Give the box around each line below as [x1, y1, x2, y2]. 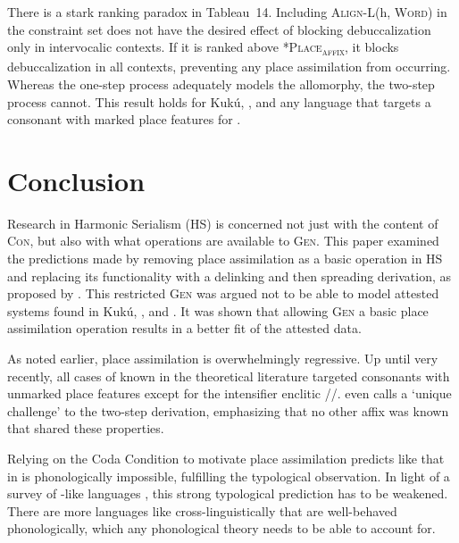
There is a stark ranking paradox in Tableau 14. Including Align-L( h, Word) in [7, 3, 447, 21]
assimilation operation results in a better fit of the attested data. [7, 319, 362, 338]
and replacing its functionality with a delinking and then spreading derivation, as [7, 266, 452, 285]
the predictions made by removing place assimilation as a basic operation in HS [7, 249, 443, 267]
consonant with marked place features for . [7, 110, 241, 129]
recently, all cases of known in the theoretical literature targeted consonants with [7, 366, 450, 385]
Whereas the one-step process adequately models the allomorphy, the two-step [7, 74, 435, 93]
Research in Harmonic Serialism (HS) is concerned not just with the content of [7, 213, 438, 232]
